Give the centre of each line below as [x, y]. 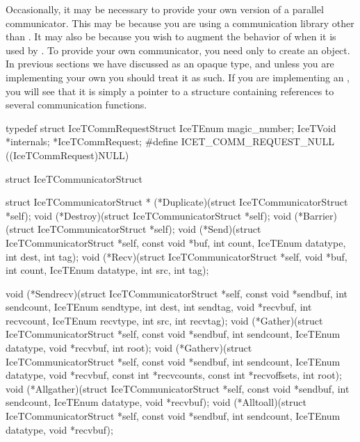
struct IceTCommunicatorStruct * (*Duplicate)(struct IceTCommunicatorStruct [177, 202]
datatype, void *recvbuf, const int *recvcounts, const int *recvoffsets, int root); [174, 375]
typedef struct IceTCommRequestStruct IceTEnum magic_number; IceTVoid [171, 128]
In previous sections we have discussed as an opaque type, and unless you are [170, 64]
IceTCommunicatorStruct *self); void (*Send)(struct [149, 229]
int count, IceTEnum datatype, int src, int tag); [107, 270]
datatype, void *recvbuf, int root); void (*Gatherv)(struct [129, 348]
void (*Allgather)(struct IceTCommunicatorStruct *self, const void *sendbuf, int [178, 388]
